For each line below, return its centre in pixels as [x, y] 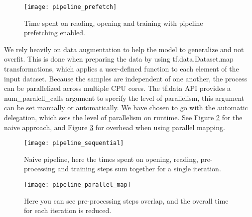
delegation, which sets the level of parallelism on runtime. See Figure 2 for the [123, 117]
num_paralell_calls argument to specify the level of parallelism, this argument [124, 98]
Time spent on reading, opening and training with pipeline [114, 23]
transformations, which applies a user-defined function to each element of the [122, 69]
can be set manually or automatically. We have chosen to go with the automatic [126, 108]
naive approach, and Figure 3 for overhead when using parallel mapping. [115, 127]
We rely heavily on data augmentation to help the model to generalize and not [124, 49]
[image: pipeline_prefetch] [70, 7]
